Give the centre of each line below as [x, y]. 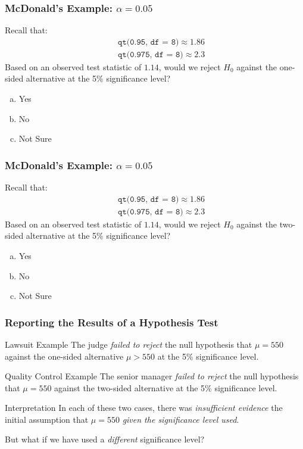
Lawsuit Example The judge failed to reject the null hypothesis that [129, 344]
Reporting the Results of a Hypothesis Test [112, 322]
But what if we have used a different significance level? [105, 439]
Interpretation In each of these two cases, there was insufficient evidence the [144, 408]
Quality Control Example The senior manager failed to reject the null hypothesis [152, 376]
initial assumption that [47, 419]
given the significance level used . [181, 419]
